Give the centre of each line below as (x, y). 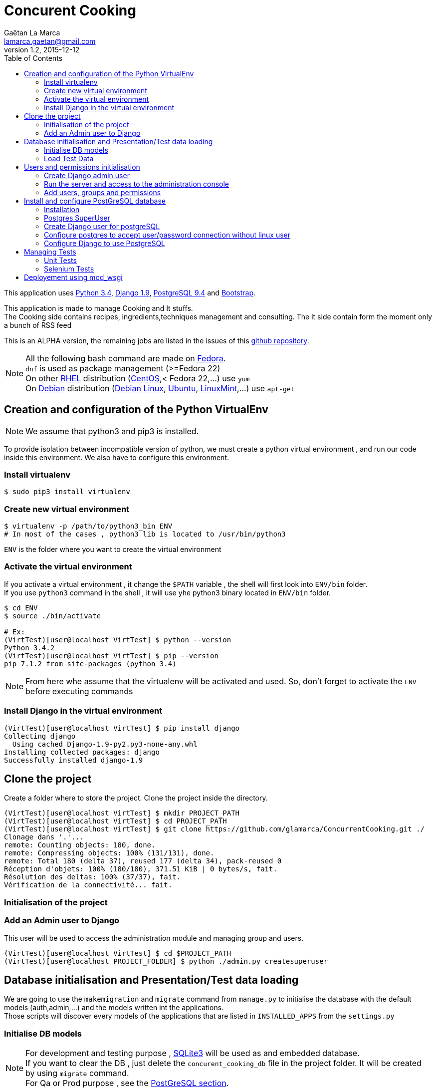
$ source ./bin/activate (52, 616)
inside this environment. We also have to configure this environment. (117, 457)
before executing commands (79, 691)
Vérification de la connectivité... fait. (88, 885)
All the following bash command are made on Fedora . (126, 358)
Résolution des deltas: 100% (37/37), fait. (93, 877)
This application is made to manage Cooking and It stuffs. (99, 308)
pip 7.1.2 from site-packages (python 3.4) (90, 664)
